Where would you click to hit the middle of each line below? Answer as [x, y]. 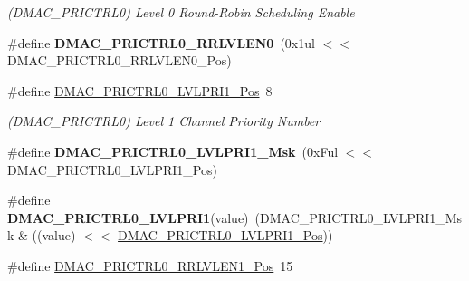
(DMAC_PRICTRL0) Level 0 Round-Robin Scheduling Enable [181, 12]
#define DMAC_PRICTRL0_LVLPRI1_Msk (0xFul [173, 151]
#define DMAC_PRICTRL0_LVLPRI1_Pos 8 [140, 90]
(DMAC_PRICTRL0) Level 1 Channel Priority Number [164, 121]
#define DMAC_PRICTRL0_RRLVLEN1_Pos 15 [150, 265]
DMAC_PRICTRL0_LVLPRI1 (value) [128, 217]
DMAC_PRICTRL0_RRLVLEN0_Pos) [120, 60]
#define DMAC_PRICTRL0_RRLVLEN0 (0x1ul [161, 42]
